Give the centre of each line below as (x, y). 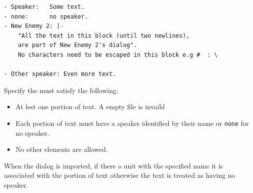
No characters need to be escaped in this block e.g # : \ (118, 55)
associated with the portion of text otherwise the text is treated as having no (120, 175)
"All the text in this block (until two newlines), (104, 36)
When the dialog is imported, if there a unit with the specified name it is (114, 165)
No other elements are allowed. (62, 149)
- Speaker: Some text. (44, 7)
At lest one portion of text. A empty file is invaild (90, 107)
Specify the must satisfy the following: (61, 90)
